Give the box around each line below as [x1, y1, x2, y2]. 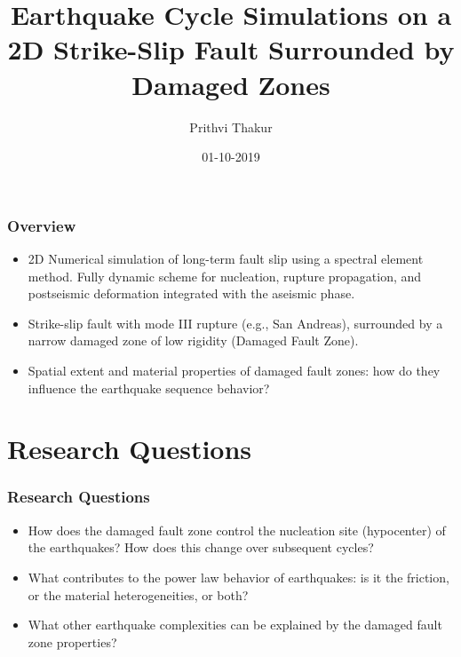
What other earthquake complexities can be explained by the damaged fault [28, 615, 442, 634]
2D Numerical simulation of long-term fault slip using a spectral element [28, 249, 424, 267]
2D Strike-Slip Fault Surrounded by [7, 31, 455, 67]
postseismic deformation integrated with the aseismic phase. [28, 284, 355, 303]
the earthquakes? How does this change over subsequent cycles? [28, 538, 374, 557]
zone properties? [28, 632, 117, 651]
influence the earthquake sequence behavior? [28, 378, 270, 397]
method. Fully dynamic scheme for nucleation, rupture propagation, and [28, 266, 422, 285]
